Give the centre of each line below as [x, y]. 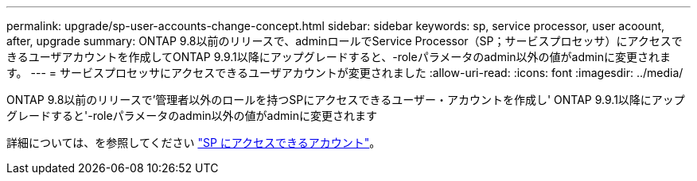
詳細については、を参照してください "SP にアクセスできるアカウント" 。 [194, 142]
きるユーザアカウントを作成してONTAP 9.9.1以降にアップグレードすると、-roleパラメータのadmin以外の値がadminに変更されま [339, 57]
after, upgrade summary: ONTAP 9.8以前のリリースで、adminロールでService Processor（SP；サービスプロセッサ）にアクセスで [345, 41]
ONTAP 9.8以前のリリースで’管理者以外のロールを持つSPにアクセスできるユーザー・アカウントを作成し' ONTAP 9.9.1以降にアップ [346, 100]
